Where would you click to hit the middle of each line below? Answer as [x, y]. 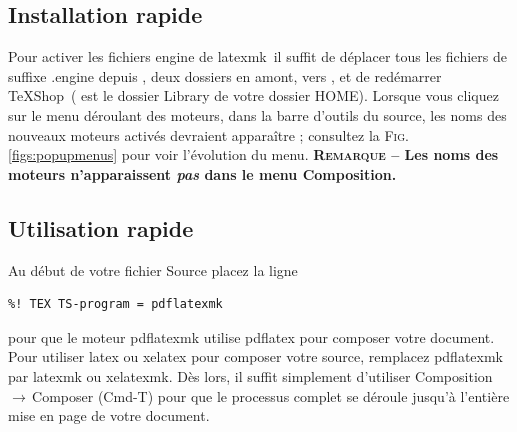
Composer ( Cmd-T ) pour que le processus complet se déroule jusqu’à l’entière [271, 395]
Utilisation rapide [101, 227]
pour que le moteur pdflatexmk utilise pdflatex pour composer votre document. [251, 336]
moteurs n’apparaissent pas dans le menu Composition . [202, 173]
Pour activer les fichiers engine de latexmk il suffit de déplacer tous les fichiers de [257, 56]
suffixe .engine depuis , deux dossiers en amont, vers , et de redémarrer [225, 75]
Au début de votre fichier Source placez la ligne [153, 269]
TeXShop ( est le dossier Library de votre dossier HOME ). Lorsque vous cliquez [253, 95]
